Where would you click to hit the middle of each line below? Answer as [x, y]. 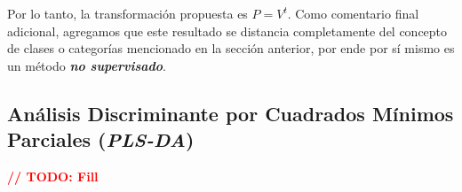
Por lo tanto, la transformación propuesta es [127, 13]
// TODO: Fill [53, 176]
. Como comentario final [353, 13]
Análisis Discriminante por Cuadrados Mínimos [231, 113]
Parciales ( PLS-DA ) [101, 139]
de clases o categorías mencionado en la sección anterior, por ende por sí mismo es [231, 48]
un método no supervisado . [87, 65]
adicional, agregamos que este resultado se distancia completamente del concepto [227, 31]
